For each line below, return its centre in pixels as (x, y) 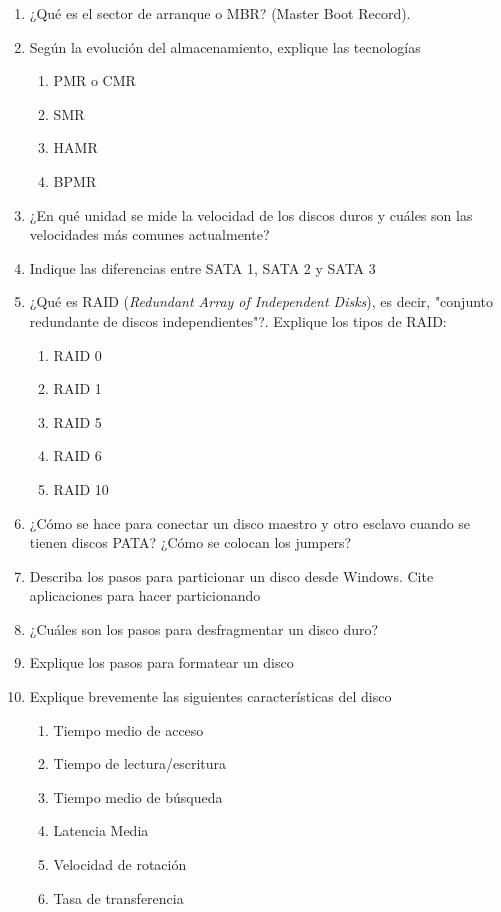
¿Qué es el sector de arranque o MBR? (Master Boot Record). (220, 13)
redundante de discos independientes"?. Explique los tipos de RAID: (238, 320)
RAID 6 (77, 455)
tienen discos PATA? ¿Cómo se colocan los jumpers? (190, 542)
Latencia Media (101, 830)
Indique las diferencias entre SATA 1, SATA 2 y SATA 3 (202, 267)
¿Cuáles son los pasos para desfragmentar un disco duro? (204, 628)
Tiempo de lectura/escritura (140, 763)
